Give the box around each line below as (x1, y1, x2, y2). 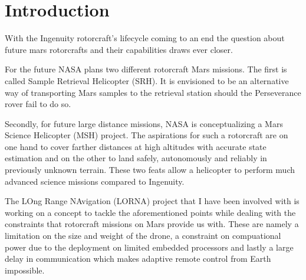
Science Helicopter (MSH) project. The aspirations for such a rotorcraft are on (5, 129, 288, 141)
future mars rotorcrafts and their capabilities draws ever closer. (5, 43, 233, 55)
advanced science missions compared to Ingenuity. (5, 175, 185, 187)
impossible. (5, 264, 45, 276)
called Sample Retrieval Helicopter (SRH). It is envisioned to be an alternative (5, 74, 289, 86)
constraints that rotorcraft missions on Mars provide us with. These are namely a (5, 218, 299, 230)
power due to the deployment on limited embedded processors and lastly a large (5, 241, 294, 253)
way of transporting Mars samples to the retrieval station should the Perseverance (5, 86, 301, 98)
